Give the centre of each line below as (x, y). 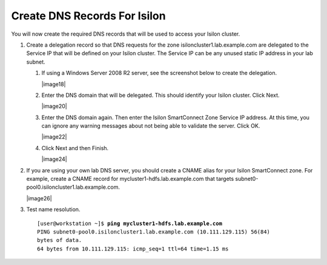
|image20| (54, 106)
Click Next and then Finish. (75, 148)
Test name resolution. (53, 209)
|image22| (54, 137)
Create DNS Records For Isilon (88, 16)
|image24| (54, 159)
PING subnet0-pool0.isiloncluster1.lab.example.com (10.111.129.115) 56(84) (154, 232)
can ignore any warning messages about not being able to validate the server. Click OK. (151, 126)
